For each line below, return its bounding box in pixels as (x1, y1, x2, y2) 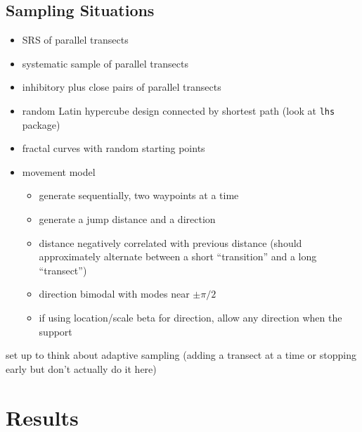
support (39, 324, 72, 338)
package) (22, 117, 60, 132)
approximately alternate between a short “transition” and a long (39, 249, 317, 264)
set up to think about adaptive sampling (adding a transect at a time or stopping (6, 348, 356, 362)
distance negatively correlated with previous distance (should (39, 235, 302, 250)
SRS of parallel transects (22, 32, 129, 47)
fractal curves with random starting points (22, 141, 205, 155)
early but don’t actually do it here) (6, 361, 157, 376)
